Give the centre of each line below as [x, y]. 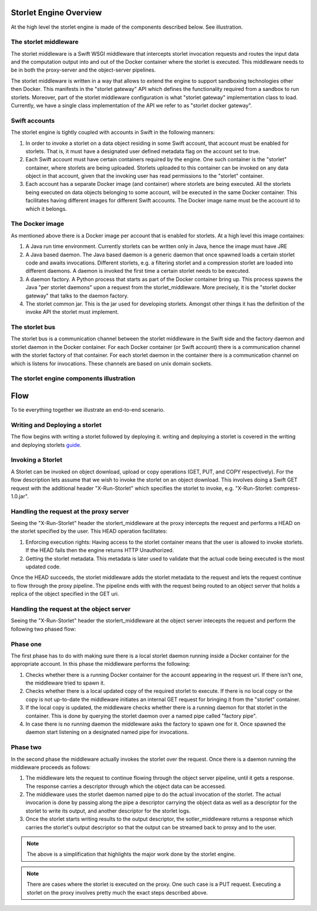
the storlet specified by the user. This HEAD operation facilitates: [89, 531]
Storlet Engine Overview [56, 13]
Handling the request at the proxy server [70, 512]
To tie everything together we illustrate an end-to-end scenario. [88, 410]
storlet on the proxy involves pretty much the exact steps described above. [117, 892]
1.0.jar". [20, 496]
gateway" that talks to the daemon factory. [77, 296]
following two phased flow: [43, 629]
